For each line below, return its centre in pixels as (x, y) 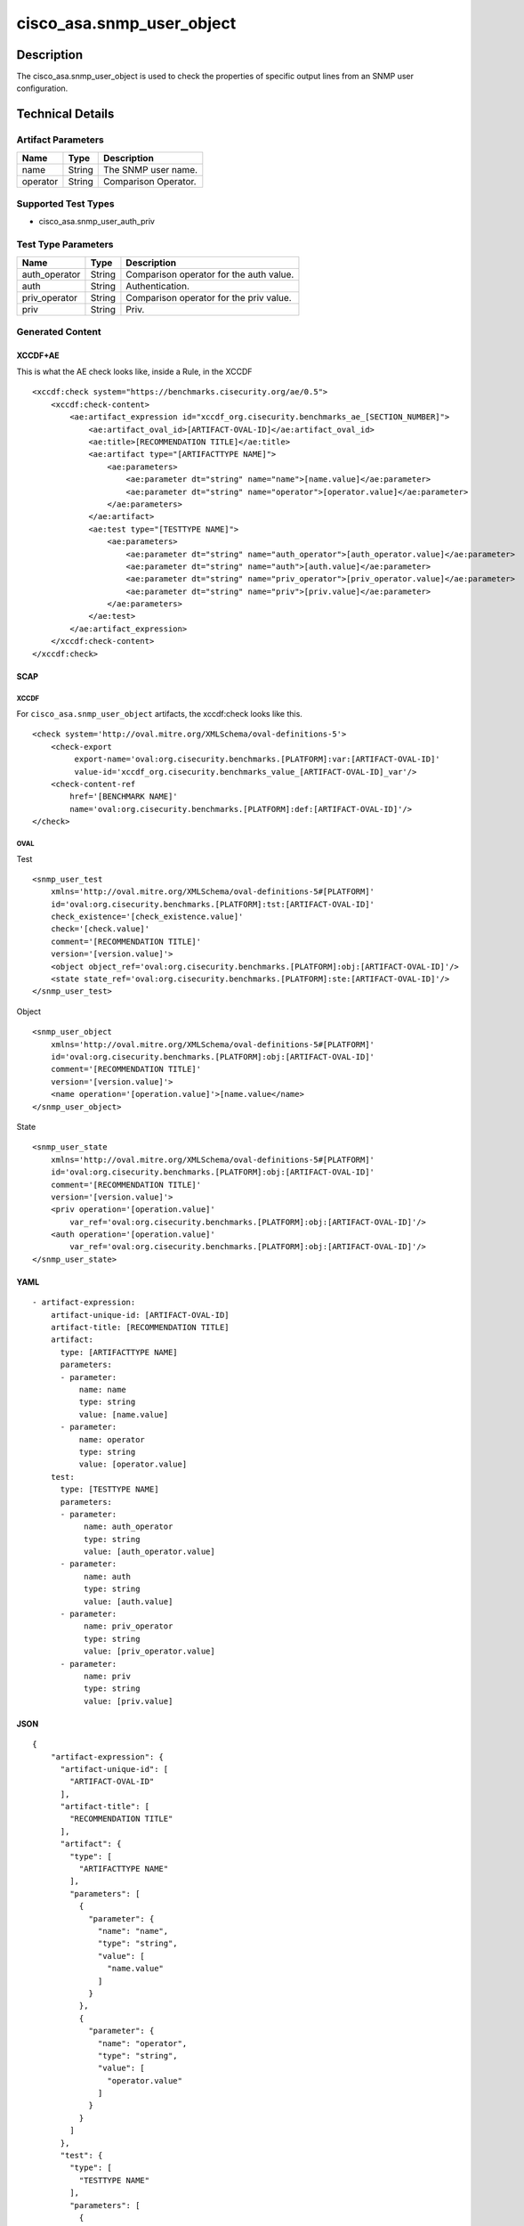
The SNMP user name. (150, 169)
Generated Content (59, 331)
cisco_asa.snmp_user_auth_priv (97, 222)
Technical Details (65, 114)
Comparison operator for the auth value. (210, 274)
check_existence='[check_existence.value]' (147, 917)
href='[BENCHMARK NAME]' (124, 796)
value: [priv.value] (128, 1701)
